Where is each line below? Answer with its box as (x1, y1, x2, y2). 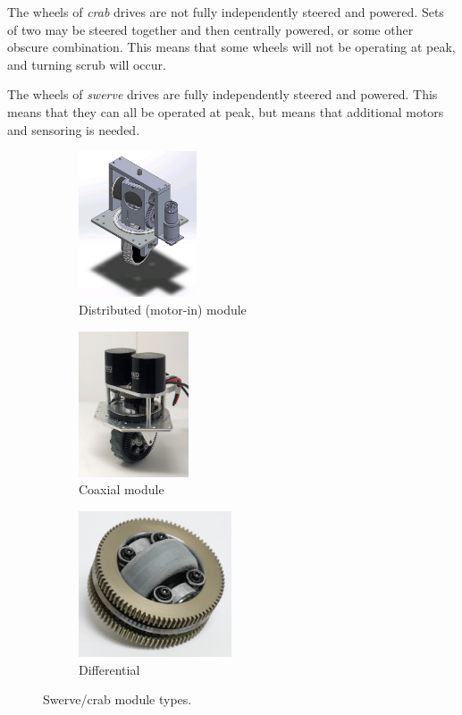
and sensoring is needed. (7, 120, 140, 139)
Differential (79, 660, 140, 678)
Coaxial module (79, 480, 164, 499)
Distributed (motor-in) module (79, 299, 247, 318)
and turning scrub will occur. (7, 55, 166, 73)
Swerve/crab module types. (43, 690, 192, 709)
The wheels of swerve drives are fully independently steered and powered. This (7, 85, 438, 104)
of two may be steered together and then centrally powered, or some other (7, 20, 414, 38)
